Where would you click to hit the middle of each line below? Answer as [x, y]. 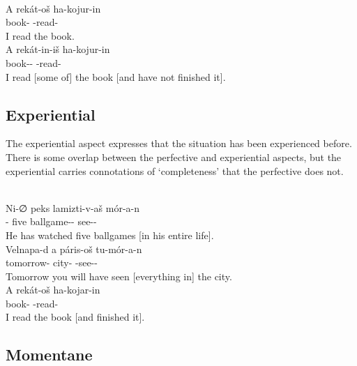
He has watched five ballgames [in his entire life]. [110, 235]
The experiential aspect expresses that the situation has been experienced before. [179, 143]
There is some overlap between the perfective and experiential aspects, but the [174, 157]
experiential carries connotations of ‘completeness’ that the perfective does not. [175, 170]
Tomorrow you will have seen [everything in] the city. [119, 276]
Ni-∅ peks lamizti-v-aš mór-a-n [73, 207]
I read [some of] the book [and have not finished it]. [116, 76]
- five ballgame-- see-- [51, 221]
